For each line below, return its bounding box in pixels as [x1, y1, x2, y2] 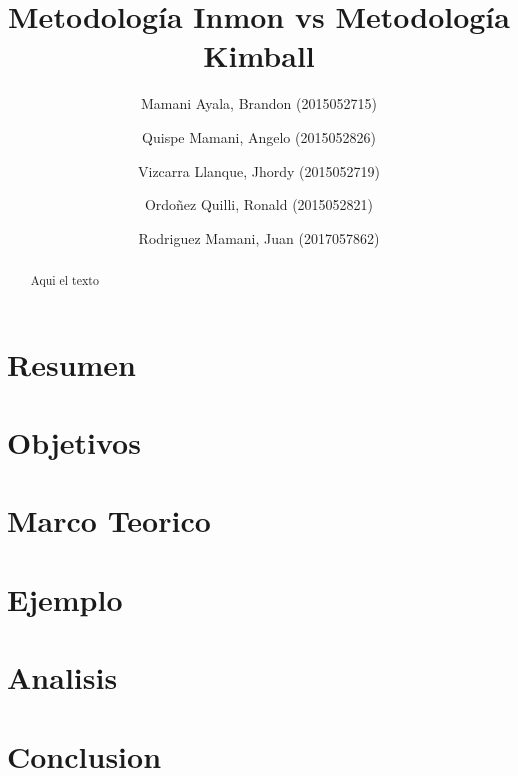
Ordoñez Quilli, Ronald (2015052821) [144, 194, 374, 215]
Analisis [7, 657, 118, 698]
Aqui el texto [30, 272, 99, 289]
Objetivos [7, 422, 141, 463]
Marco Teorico [7, 500, 211, 541]
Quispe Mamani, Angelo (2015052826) [142, 126, 376, 147]
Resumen [7, 343, 136, 384]
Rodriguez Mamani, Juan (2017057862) [138, 227, 380, 248]
